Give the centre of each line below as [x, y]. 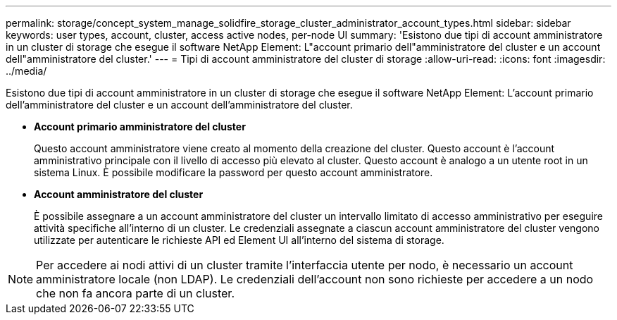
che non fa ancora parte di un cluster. [135, 293]
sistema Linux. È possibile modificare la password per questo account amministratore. [233, 172]
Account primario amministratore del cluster [140, 127]
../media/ [26, 71]
